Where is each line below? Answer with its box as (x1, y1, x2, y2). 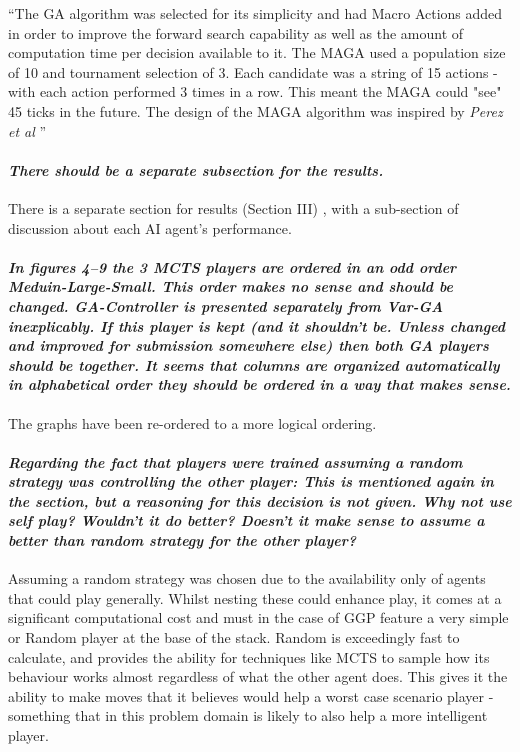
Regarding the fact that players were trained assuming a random (8, 451, 463, 472)
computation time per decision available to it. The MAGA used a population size (8, 42, 506, 63)
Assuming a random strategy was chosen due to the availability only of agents (8, 568, 486, 589)
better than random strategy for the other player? (8, 530, 357, 551)
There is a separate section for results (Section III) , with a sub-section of (8, 197, 459, 218)
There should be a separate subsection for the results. (8, 159, 384, 180)
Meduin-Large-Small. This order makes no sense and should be (8, 276, 453, 297)
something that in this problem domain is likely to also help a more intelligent (8, 705, 488, 726)
